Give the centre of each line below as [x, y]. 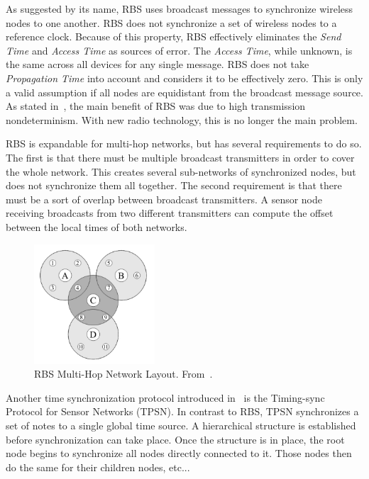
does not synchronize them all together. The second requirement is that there [174, 185]
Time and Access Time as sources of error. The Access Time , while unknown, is [179, 50]
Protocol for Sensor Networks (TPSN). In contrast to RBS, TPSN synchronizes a [182, 411]
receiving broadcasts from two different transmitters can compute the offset [170, 213]
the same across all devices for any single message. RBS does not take [158, 64]
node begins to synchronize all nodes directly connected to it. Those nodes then [179, 453]
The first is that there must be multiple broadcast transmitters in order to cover [180, 157]
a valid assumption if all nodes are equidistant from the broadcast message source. [184, 92]
